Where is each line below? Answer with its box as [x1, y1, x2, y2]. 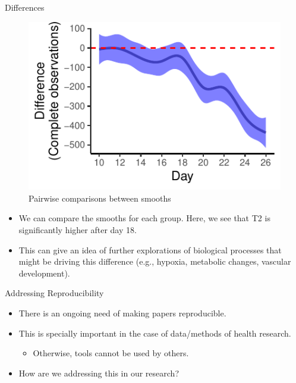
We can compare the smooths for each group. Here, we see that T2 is [18, 212, 270, 224]
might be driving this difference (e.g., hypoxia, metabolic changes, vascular [18, 255, 291, 268]
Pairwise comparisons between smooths [29, 191, 171, 204]
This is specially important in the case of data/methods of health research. [18, 327, 291, 339]
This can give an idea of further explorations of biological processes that [18, 243, 282, 256]
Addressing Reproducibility [5, 287, 104, 299]
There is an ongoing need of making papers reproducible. [18, 307, 226, 319]
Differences [5, 1, 45, 13]
